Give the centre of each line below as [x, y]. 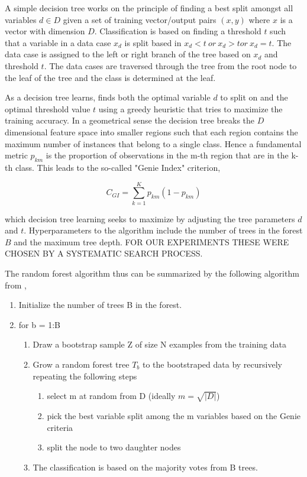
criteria [60, 427]
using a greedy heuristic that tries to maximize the [190, 108]
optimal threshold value [48, 108]
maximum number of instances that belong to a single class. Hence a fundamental [153, 143]
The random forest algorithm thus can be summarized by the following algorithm [152, 273]
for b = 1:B [40, 324]
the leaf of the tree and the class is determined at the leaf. [110, 77]
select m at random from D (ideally [111, 396]
